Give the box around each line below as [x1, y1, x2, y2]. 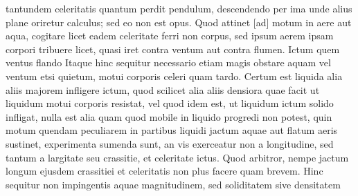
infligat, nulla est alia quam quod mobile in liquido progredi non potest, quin [6, 109, 332, 124]
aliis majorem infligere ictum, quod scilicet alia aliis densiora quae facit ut [6, 82, 320, 97]
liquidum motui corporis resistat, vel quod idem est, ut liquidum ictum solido [6, 96, 334, 110]
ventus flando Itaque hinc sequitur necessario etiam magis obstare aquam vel [6, 55, 331, 70]
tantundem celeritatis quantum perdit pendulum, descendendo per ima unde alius [6, 1, 352, 15]
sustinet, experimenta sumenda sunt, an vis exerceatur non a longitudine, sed [6, 136, 334, 150]
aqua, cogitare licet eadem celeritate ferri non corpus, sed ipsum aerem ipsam [6, 28, 334, 43]
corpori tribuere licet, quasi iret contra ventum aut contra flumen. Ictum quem [6, 41, 340, 56]
